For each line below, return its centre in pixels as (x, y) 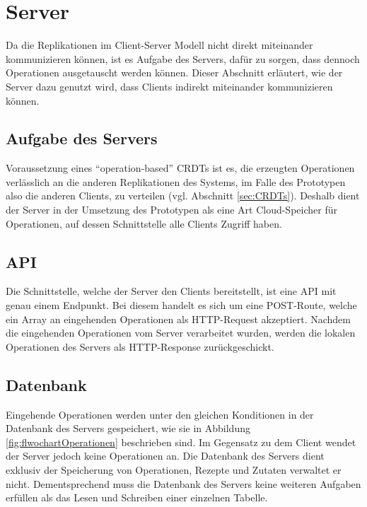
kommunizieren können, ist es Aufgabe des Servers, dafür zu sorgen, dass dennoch (183, 58)
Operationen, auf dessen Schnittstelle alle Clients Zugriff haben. (144, 223)
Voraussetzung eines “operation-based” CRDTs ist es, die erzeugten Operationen (180, 168)
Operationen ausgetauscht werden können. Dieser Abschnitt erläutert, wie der (174, 72)
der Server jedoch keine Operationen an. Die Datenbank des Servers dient (165, 456)
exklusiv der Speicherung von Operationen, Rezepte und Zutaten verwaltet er (174, 470)
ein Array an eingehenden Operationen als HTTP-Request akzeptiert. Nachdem (178, 319)
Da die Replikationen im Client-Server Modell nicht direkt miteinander (159, 45)
